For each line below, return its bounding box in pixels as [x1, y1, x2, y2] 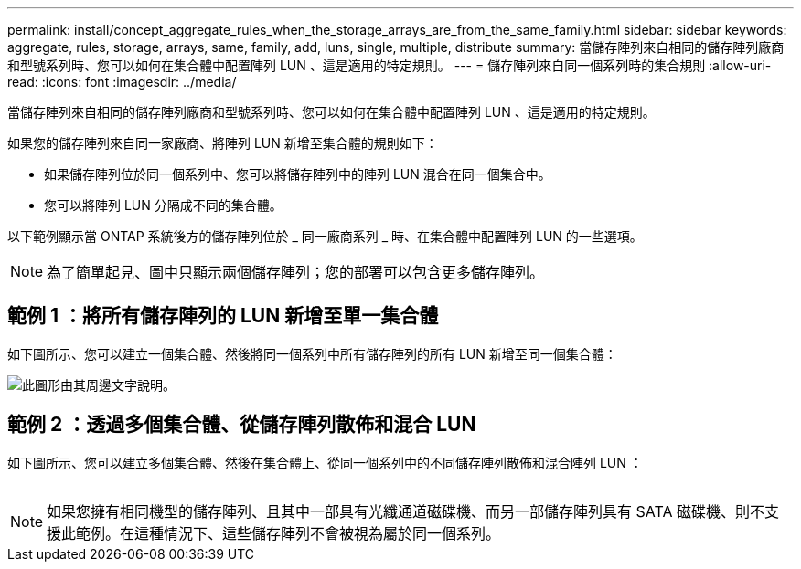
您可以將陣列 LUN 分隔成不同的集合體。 [44, 197, 283, 213]
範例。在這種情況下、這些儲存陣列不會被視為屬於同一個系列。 [76, 523, 501, 543]
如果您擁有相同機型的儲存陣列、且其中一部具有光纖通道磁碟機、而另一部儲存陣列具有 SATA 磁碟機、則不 [47, 501, 765, 521]
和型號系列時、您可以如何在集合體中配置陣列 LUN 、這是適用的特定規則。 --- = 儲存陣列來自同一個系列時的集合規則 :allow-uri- [7, 58, 772, 73]
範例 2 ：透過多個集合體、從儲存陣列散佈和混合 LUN [7, 413, 476, 437]
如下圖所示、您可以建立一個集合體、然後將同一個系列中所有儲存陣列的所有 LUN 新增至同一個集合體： [7, 345, 617, 362]
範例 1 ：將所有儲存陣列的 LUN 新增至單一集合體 [7, 304, 439, 328]
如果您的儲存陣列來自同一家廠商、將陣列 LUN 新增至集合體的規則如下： [7, 135, 438, 151]
